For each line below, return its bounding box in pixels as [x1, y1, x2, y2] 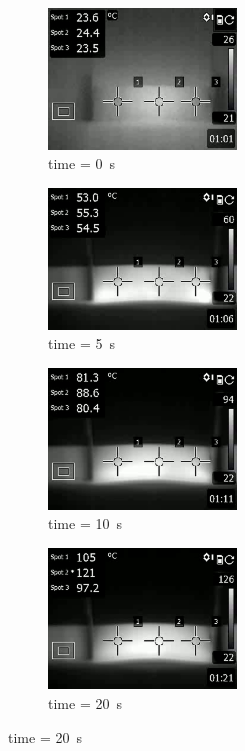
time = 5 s [48, 333, 115, 354]
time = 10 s [48, 513, 122, 534]
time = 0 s [48, 153, 115, 174]
